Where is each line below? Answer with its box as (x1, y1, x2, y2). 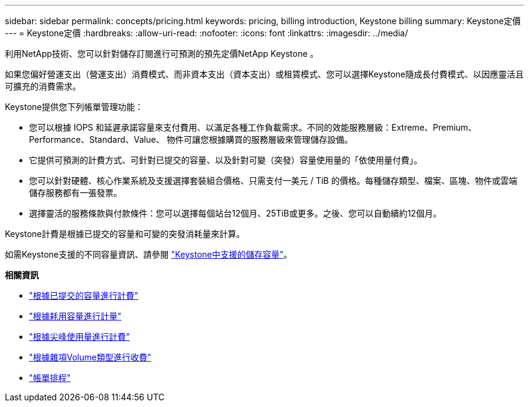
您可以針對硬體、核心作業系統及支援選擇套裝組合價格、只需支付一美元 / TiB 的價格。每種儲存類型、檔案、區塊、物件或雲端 (29, 175, 518, 186)
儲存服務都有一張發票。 (29, 187, 122, 198)
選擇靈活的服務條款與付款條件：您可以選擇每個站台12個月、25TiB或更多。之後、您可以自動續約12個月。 (29, 208, 441, 218)
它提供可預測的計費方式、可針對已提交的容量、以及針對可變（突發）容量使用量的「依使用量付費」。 (29, 155, 422, 165)
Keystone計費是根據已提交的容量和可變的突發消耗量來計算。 (5, 229, 245, 239)
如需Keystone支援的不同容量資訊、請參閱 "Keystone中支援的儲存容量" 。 (5, 249, 292, 259)
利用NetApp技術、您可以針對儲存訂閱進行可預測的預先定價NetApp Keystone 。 (5, 48, 319, 59)
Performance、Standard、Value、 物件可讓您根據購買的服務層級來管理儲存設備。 (29, 134, 353, 145)
